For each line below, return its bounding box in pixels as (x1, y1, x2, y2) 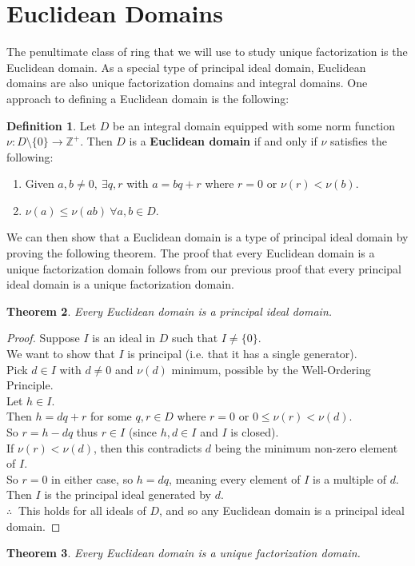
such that (171, 329, 218, 346)
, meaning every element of (169, 470, 301, 487)
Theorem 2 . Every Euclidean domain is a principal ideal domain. (6, 302, 333, 319)
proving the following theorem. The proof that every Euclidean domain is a (6, 245, 375, 261)
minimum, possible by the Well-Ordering (171, 361, 371, 377)
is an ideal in (92, 329, 155, 346)
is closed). (230, 424, 279, 440)
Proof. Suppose (6, 329, 80, 346)
